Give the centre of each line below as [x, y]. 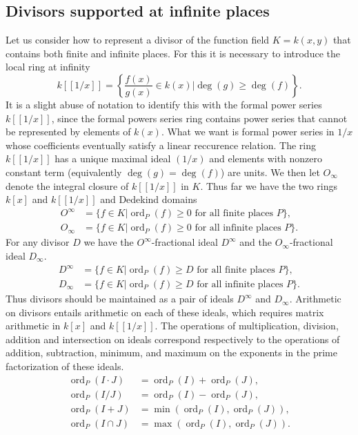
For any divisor [38, 242]
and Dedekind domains [149, 199]
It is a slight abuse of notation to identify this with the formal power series [164, 104]
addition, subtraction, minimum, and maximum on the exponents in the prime [171, 352]
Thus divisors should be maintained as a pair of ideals [120, 299]
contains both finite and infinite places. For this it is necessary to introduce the [173, 53]
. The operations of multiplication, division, [247, 326]
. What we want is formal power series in [248, 132]
